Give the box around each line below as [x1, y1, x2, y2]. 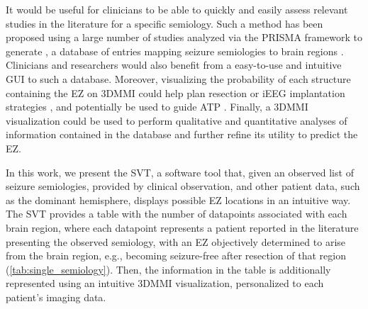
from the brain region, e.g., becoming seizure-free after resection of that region [6, 248, 346, 263]
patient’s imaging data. [6, 289, 106, 304]
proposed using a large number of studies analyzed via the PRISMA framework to [6, 30, 362, 45]
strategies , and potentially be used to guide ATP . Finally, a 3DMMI [6, 99, 308, 114]
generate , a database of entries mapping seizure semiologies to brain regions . [6, 43, 344, 58]
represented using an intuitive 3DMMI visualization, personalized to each [6, 276, 324, 291]
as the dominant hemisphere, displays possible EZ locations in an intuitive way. [6, 192, 351, 207]
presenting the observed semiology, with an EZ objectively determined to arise [6, 234, 346, 249]
